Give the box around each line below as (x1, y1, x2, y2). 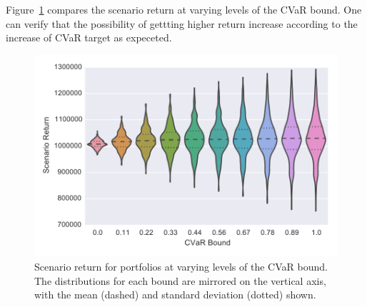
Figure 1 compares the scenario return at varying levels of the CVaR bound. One (6, 2, 362, 16)
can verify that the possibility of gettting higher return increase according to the (6, 16, 358, 31)
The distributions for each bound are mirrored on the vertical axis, (34, 273, 326, 288)
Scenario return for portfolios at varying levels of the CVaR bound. (34, 259, 328, 274)
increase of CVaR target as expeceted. (6, 30, 172, 45)
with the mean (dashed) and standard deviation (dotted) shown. (34, 287, 316, 302)
